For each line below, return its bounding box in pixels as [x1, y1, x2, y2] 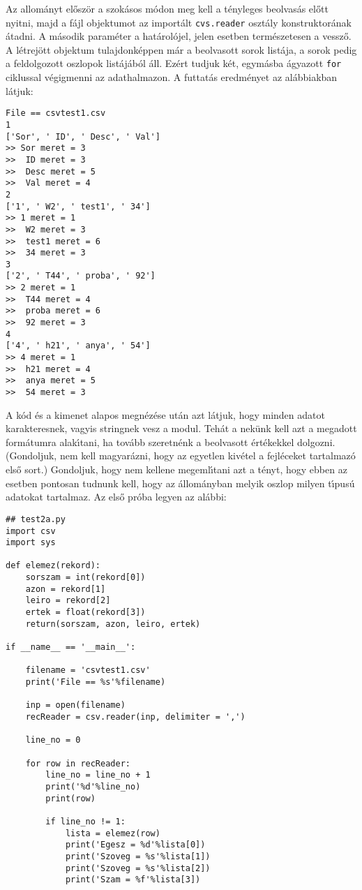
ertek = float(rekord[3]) [25, 607, 146, 618]
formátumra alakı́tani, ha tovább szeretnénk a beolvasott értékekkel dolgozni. [6, 434, 335, 449]
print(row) [45, 793, 96, 803]
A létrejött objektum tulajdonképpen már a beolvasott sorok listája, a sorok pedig [6, 42, 357, 57]
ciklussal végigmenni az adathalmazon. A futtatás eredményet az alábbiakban [6, 70, 338, 84]
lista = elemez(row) [65, 828, 160, 838]
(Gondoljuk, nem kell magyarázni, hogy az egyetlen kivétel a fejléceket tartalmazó [6, 448, 356, 463]
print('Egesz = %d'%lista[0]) [65, 840, 206, 850]
